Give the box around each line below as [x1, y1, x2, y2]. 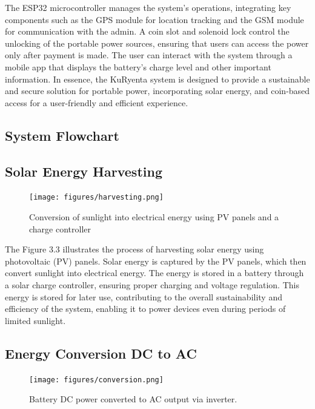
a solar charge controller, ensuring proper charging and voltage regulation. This [5, 278, 299, 291]
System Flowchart [5, 126, 119, 144]
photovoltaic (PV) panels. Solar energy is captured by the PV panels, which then [5, 254, 307, 267]
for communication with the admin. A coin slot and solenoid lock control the [5, 25, 290, 38]
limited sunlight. [5, 314, 66, 326]
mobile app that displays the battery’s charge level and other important [5, 60, 271, 73]
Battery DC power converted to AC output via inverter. [29, 393, 237, 405]
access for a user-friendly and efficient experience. [5, 96, 188, 109]
